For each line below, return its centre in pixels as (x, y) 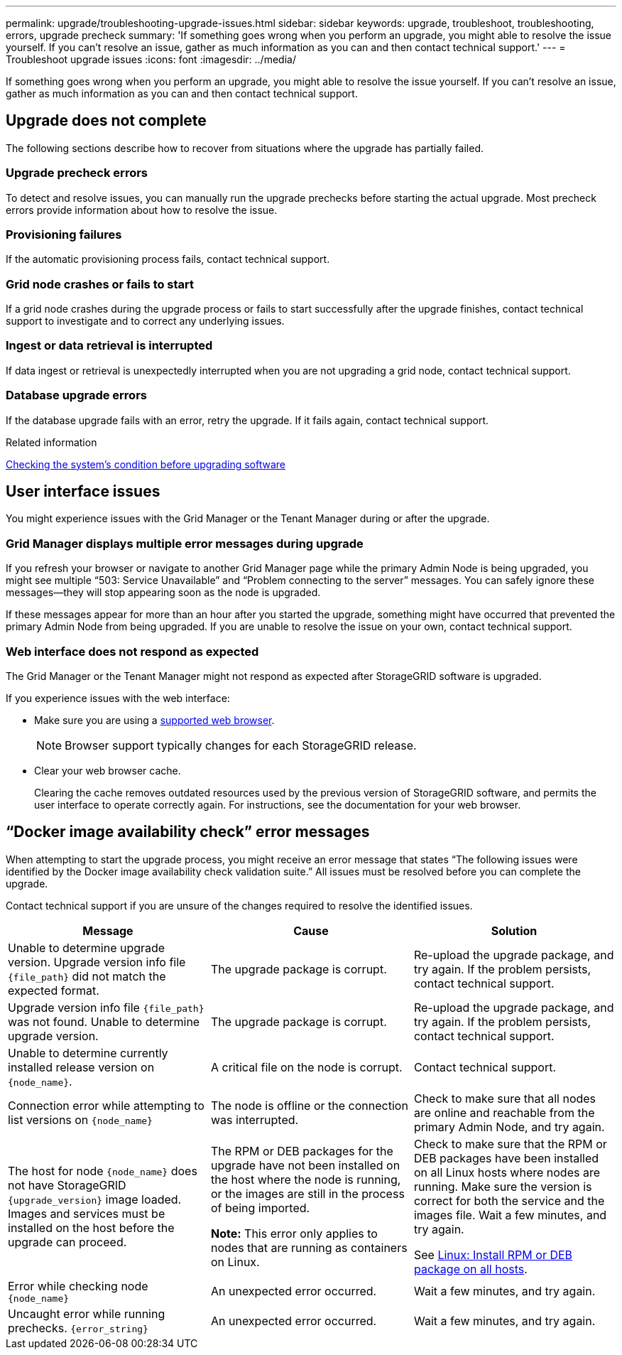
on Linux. (235, 1262)
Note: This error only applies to (294, 1233)
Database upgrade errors (76, 395)
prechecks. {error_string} (78, 1328)
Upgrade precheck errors (77, 173)
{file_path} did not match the (87, 976)
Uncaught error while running (87, 1313)
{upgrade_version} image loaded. (95, 1199)
